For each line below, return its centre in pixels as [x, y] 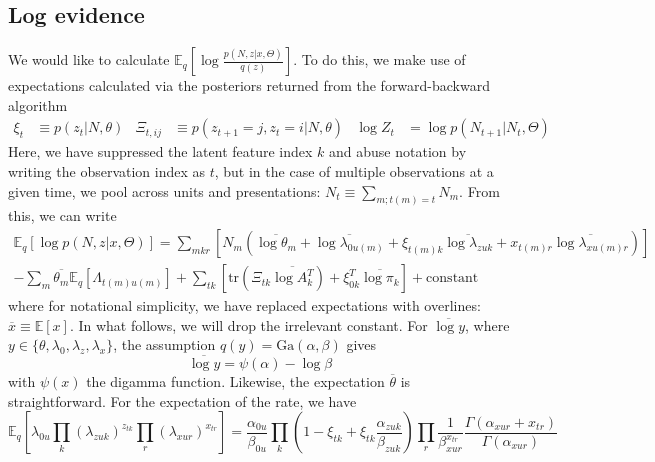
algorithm [38, 104]
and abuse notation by [398, 151]
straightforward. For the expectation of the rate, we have [182, 400]
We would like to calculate [89, 59]
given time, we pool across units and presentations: [164, 190]
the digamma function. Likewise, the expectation [235, 381]
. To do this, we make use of [379, 59]
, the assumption [164, 344]
